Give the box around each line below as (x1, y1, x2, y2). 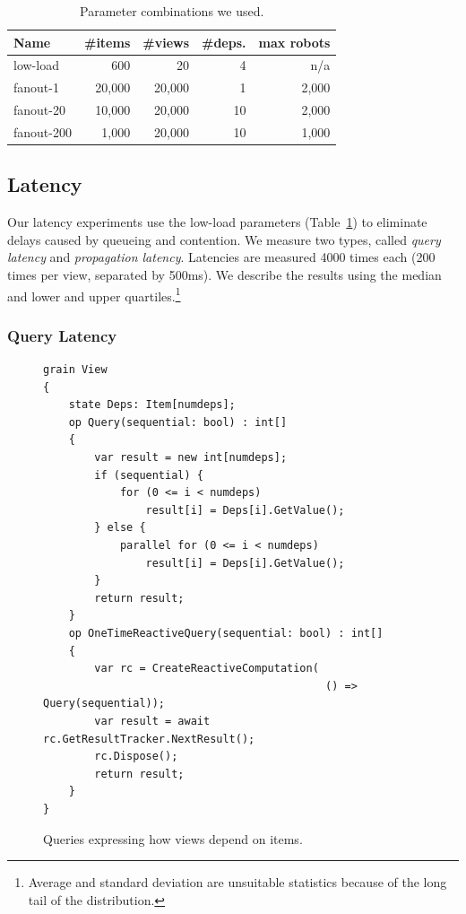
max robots (258, 32, 331, 51)
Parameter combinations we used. (80, 2, 264, 20)
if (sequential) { (94, 468, 203, 482)
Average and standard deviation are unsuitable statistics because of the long (28, 873, 447, 892)
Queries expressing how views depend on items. (43, 829, 303, 848)
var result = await (94, 714, 211, 727)
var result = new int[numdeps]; (94, 451, 288, 465)
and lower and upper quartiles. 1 (7, 283, 181, 305)
